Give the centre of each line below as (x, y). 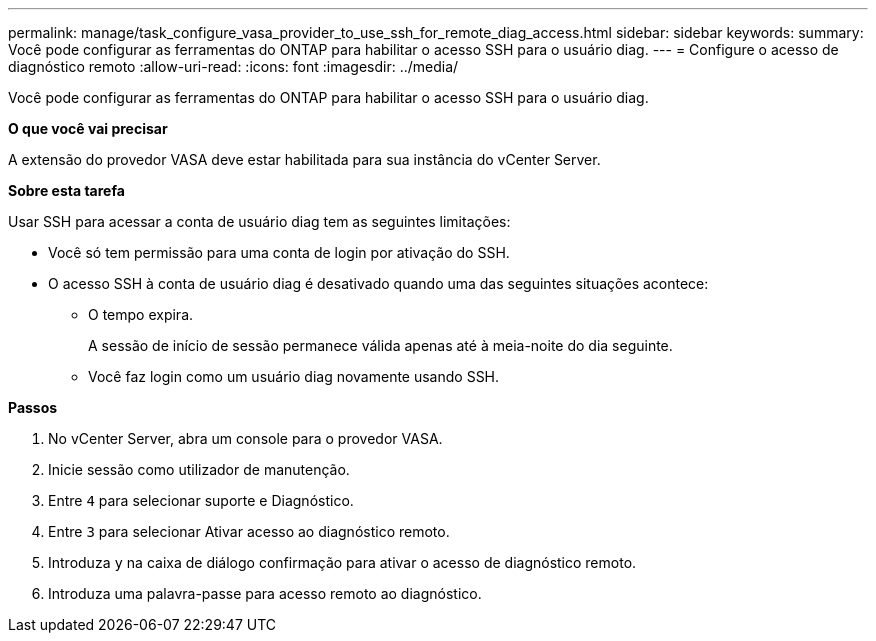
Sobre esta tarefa (66, 190)
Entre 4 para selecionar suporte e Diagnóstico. (201, 500)
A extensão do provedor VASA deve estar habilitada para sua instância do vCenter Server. (304, 159)
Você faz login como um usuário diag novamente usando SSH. (294, 376)
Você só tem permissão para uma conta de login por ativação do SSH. (279, 252)
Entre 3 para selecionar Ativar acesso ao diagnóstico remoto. (249, 531)
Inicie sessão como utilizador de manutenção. (199, 469)
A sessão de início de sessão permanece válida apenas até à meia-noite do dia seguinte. (380, 345)
